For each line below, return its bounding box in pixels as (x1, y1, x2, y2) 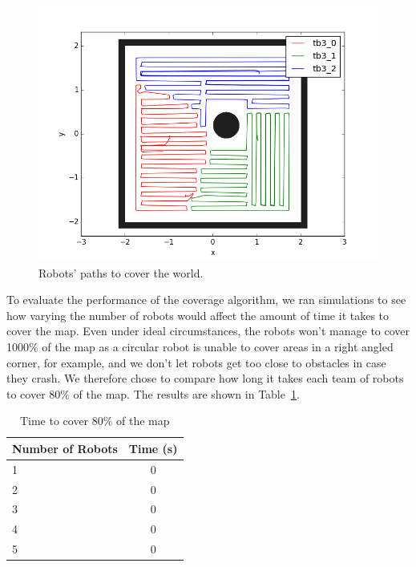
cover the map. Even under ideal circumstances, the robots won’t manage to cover (6, 322, 410, 339)
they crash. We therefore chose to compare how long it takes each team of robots (6, 370, 404, 387)
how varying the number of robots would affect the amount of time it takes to (6, 306, 390, 323)
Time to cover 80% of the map (19, 412, 170, 429)
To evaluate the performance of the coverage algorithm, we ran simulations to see (6, 291, 406, 308)
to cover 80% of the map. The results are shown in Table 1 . (6, 385, 300, 402)
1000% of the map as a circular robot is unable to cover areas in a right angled (6, 338, 394, 354)
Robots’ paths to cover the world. (38, 264, 204, 281)
